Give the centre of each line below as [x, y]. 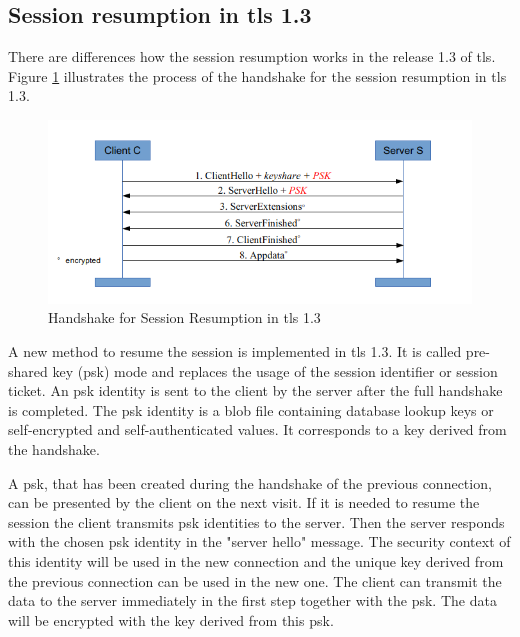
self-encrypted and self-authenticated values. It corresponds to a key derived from [257, 429]
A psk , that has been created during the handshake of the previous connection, [250, 482]
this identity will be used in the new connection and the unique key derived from [256, 560]
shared [28, 370]
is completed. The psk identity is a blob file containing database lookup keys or [251, 409]
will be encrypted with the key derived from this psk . [171, 619]
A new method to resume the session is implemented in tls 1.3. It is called [235, 350]
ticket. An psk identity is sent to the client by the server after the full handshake [255, 390]
